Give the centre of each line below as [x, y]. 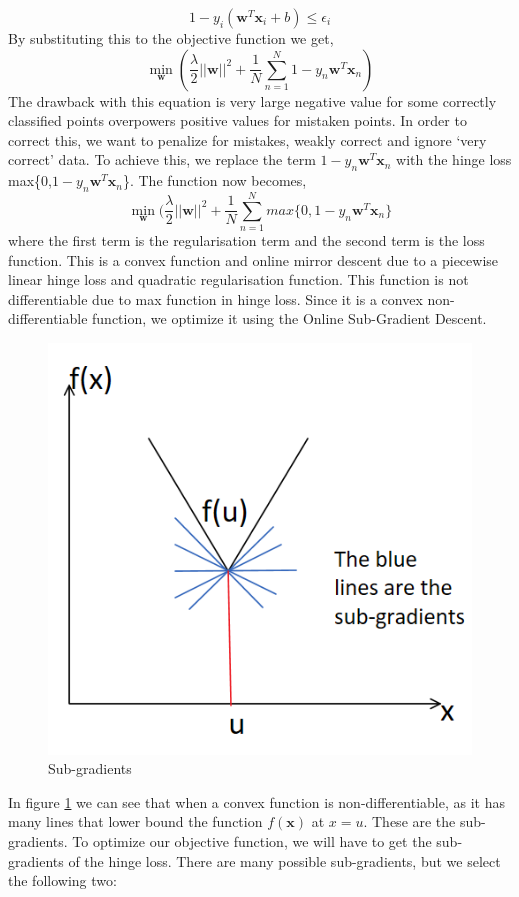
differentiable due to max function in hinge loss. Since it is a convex [215, 298]
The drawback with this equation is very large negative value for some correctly [252, 100]
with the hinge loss [454, 159]
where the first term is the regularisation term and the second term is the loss [246, 240]
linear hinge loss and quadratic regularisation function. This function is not [238, 279]
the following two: [62, 880]
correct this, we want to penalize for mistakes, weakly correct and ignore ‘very [247, 139]
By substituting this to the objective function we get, [171, 38]
